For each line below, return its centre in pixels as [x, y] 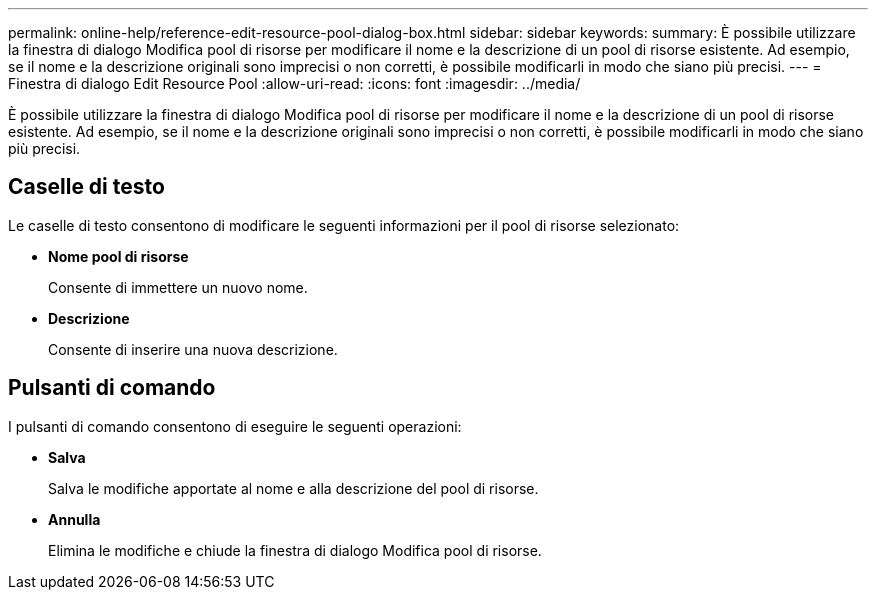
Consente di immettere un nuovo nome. [178, 287]
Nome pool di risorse [118, 256]
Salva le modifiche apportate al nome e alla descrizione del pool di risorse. [293, 488]
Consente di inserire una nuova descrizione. [193, 349]
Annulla [74, 519]
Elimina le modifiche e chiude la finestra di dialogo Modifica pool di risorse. [295, 550]
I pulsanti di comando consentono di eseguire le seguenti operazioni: [235, 426]
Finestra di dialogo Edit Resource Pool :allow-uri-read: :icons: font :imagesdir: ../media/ [294, 83]
